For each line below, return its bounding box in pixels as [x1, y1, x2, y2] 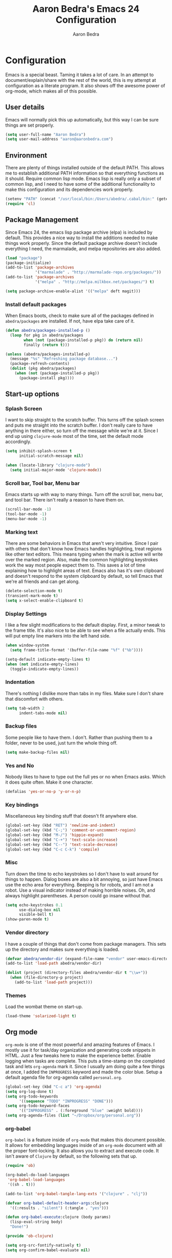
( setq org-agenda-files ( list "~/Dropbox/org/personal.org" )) [5, 1113, 141, 1118]
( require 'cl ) [5, 201, 36, 206]
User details [5, 103, 45, 112]
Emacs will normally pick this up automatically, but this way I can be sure [5, 116, 159, 122]
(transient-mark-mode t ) [5, 593, 58, 598]
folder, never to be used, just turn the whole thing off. [5, 739, 118, 746]
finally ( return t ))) [24, 342, 70, 347]
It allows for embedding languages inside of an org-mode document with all [5, 1142, 162, 1148]
